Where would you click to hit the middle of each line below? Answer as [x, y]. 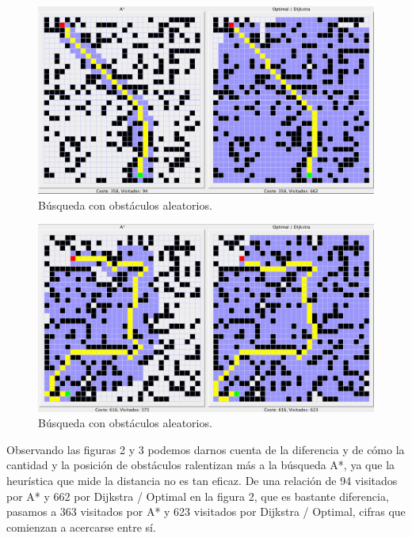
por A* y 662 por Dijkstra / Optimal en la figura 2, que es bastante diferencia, [198, 496]
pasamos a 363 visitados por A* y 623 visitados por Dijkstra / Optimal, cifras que [206, 511]
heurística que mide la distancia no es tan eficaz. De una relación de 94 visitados [202, 481]
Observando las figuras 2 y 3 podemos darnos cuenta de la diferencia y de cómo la [206, 449]
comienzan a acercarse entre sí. [81, 527]
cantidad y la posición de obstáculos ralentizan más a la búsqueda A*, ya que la [201, 465]
